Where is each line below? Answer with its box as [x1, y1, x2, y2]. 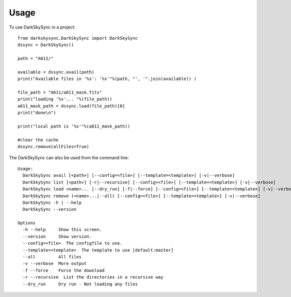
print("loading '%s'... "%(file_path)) [17, 96, 113, 102]
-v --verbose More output [22, 261, 87, 266]
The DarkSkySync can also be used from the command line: [9, 155, 129, 160]
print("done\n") [17, 110, 56, 116]
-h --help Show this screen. [22, 227, 102, 233]
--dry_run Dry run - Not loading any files [22, 281, 138, 287]
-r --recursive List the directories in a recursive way [22, 274, 163, 280]
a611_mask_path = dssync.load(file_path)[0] [17, 103, 126, 109]
